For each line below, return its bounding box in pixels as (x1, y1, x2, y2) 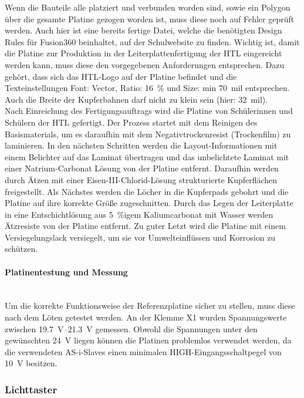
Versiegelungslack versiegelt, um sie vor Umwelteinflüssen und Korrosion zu (5, 231, 276, 243)
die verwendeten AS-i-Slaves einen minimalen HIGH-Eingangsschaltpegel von (5, 345, 282, 357)
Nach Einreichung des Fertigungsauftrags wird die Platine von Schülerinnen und (5, 104, 293, 117)
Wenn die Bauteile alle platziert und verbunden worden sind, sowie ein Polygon (5, 1, 291, 13)
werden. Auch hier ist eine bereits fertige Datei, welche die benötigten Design (5, 24, 282, 36)
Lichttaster (5, 382, 58, 396)
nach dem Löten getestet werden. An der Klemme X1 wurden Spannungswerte (5, 311, 287, 323)
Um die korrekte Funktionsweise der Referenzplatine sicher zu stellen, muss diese (5, 299, 295, 312)
